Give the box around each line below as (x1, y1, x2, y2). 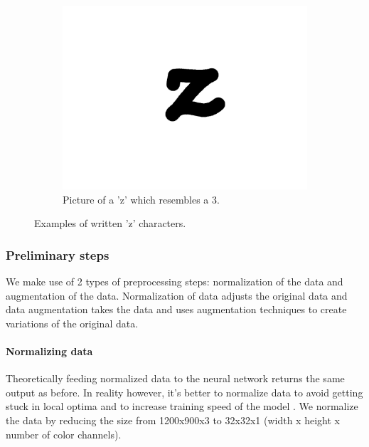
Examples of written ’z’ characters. (34, 216, 186, 231)
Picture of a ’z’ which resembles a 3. (63, 191, 220, 206)
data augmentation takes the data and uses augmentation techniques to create (6, 302, 347, 317)
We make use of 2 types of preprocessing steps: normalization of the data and (6, 274, 343, 288)
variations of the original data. (6, 315, 139, 330)
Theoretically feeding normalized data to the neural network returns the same (6, 371, 345, 386)
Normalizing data (6, 343, 93, 358)
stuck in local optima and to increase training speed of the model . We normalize (6, 399, 358, 414)
